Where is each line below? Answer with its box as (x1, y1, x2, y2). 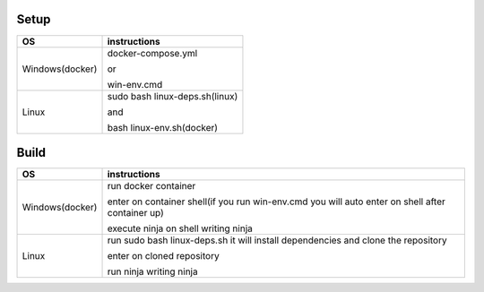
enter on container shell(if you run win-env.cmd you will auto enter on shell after (107, 195, 445, 208)
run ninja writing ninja (107, 265, 198, 278)
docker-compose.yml (107, 47, 198, 59)
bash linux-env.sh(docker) (107, 121, 219, 133)
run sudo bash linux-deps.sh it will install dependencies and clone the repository (107, 234, 447, 246)
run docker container (107, 180, 196, 193)
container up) (107, 207, 165, 219)
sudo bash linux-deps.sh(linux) (107, 90, 238, 102)
